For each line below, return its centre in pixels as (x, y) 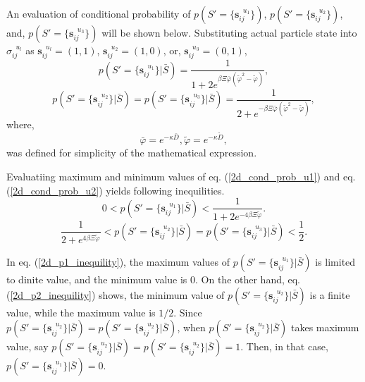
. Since (188, 312)
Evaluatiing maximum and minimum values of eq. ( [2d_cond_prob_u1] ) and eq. (181, 177)
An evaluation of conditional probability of (99, 13)
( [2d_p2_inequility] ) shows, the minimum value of (116, 294)
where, (20, 124)
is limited (335, 262)
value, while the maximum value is (81, 312)
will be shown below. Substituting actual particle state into (229, 32)
